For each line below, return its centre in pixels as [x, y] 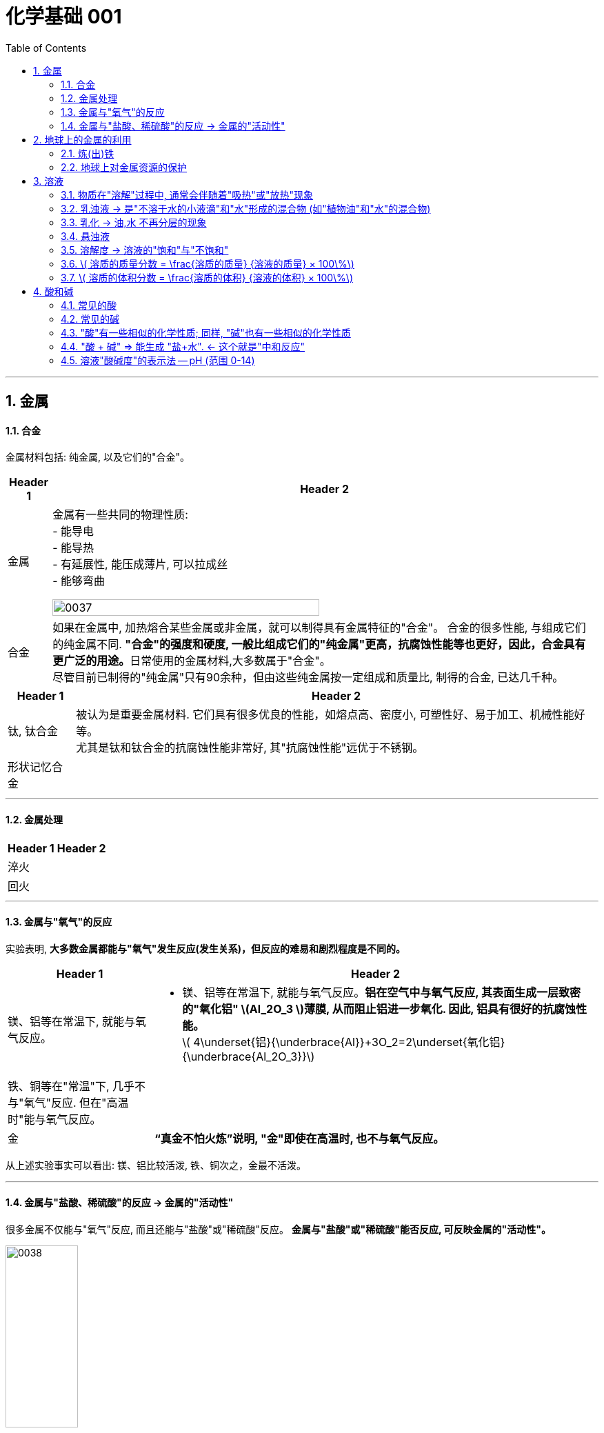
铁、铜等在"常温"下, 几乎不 [77, 1086]
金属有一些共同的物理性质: [120, 515]
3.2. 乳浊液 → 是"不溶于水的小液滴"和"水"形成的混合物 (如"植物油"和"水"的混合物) [246, 208]
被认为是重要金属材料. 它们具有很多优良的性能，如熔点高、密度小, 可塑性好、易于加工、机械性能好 [331, 715]
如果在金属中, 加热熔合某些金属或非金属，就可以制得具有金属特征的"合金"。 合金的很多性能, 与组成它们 [319, 628]
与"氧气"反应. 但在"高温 [68, 1102]
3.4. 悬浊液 [85, 236]
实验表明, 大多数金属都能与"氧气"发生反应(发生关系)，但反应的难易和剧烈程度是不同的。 [205, 948]
